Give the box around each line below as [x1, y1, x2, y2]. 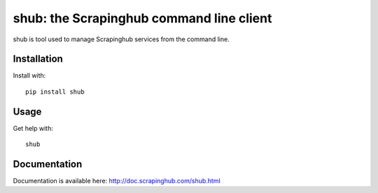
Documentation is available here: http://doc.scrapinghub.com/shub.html [13, 177, 220, 185]
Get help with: [13, 124, 54, 132]
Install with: [13, 71, 46, 80]
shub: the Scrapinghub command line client [13, 10, 272, 26]
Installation [13, 53, 63, 65]
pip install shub [25, 87, 85, 96]
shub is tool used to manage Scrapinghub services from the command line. [13, 35, 230, 43]
